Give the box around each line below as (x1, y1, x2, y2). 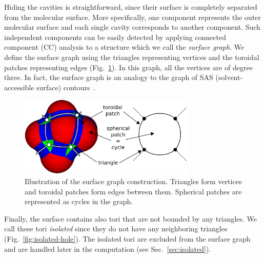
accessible (4, 82, 34, 92)
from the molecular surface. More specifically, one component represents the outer (4, 11, 261, 22)
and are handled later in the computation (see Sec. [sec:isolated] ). (4, 243, 211, 254)
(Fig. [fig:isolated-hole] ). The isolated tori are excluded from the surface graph (4, 233, 251, 244)
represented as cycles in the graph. (25, 196, 133, 207)
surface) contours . (36, 82, 96, 92)
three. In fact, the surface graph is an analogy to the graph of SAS (4, 72, 213, 83)
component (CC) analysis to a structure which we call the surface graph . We (4, 42, 244, 52)
